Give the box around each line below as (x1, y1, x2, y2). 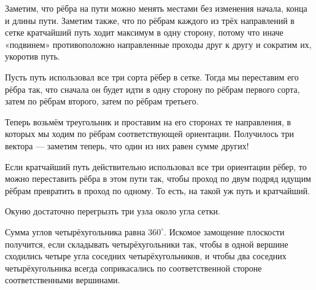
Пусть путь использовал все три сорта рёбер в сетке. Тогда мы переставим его (5, 70, 299, 83)
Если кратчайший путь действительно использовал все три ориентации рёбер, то (5, 160, 307, 173)
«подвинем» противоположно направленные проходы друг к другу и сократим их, (5, 37, 312, 50)
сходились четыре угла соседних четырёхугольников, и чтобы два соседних (5, 249, 287, 262)
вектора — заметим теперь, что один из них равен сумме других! (5, 139, 249, 152)
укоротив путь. (5, 50, 60, 63)
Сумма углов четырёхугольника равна (5, 225, 145, 238)
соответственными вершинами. (5, 273, 120, 286)
